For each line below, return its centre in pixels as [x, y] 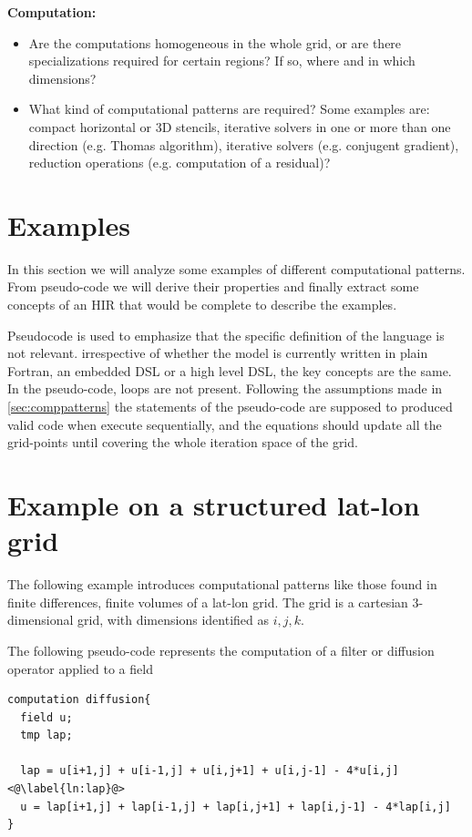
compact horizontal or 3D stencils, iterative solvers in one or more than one [240, 126]
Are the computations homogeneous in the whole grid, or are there [215, 42]
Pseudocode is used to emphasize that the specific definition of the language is [226, 335]
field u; [46, 717]
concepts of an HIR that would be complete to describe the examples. [202, 305]
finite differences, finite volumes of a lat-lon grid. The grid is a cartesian [208, 602]
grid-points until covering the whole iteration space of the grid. [183, 442]
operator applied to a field [80, 668]
